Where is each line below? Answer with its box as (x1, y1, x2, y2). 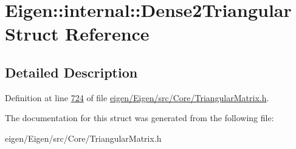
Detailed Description (5, 62, 138, 81)
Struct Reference (5, 21, 150, 46)
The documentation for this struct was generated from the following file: (5, 111, 274, 124)
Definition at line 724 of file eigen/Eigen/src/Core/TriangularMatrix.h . (5, 91, 269, 104)
